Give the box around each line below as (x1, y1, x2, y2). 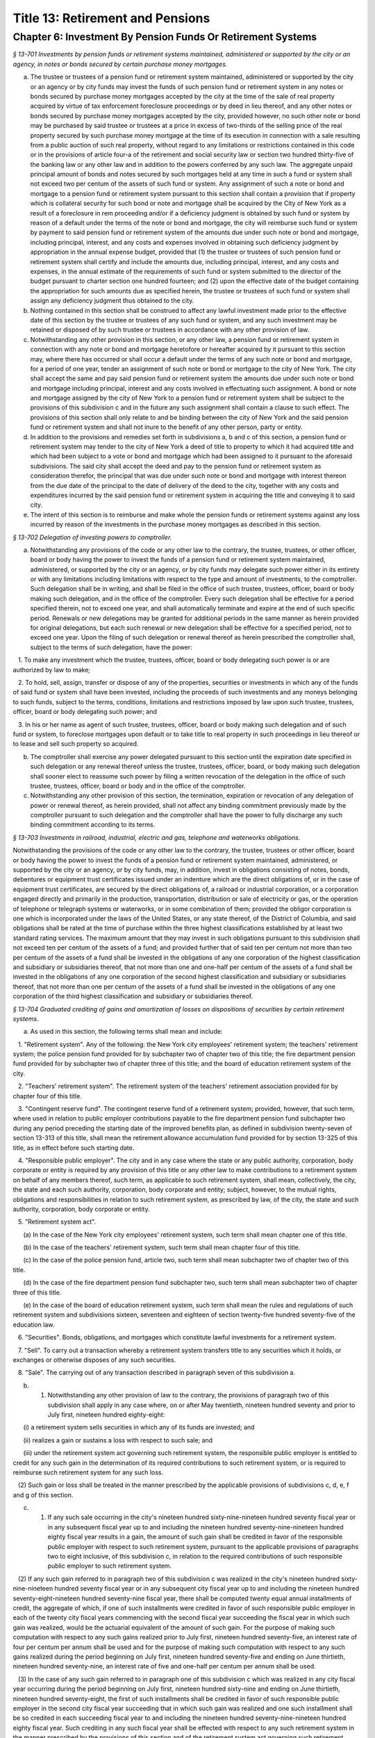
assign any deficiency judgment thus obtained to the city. (30, 296, 194, 305)
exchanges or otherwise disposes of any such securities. (12, 1356, 176, 1364)
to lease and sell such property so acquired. (12, 740, 139, 748)
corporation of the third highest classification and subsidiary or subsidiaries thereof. (12, 992, 253, 1000)
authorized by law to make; (12, 665, 90, 674)
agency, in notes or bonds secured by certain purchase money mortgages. (12, 60, 228, 68)
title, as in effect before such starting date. (12, 1144, 135, 1152)
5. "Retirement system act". (17, 1217, 97, 1226)
